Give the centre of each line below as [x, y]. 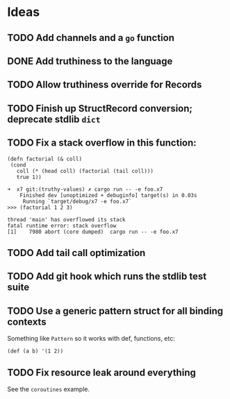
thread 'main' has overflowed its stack [67, 219]
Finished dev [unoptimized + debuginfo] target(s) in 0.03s [108, 195]
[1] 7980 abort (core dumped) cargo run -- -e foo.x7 [93, 232]
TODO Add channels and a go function [91, 38]
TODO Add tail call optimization [76, 253]
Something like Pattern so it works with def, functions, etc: [91, 339]
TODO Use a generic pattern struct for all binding [115, 311]
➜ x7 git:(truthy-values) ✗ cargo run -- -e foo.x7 [85, 189]
